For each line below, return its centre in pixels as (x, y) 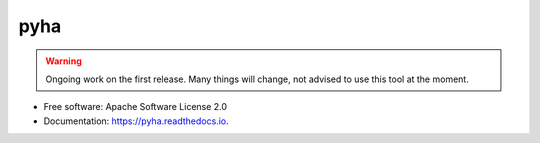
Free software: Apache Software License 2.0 (135, 107)
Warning (63, 61)
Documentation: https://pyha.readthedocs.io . (136, 121)
